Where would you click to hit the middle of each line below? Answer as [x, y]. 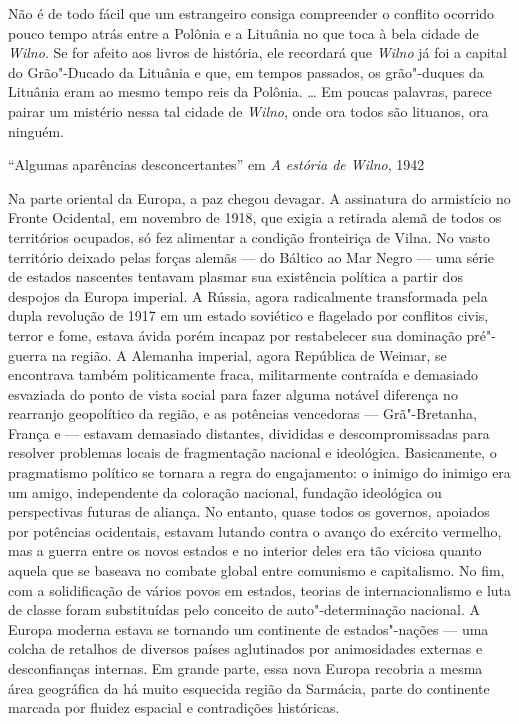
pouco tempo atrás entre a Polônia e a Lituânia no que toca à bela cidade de [243, 32]
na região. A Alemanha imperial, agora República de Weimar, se [249, 354]
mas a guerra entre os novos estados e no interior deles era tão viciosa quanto [245, 550]
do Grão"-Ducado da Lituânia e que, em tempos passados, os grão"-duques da [246, 71]
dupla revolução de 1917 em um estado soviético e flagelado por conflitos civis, [248, 315]
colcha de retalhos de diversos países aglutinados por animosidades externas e [245, 648]
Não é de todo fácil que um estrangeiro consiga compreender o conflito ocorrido [251, 13]
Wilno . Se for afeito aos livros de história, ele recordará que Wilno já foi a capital [257, 52]
